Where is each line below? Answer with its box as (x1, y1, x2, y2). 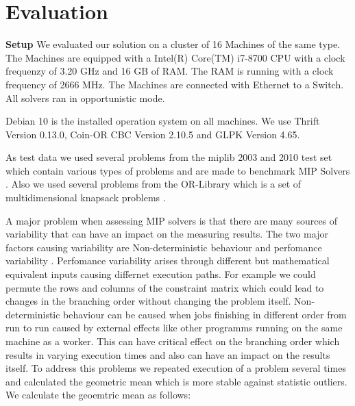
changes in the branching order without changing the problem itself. (5, 294, 291, 308)
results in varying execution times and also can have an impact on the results (5, 347, 330, 361)
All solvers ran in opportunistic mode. (5, 90, 165, 105)
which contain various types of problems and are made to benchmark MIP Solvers (5, 163, 350, 177)
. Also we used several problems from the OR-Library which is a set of (5, 177, 302, 191)
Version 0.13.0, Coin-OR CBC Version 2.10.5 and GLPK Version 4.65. (5, 127, 300, 141)
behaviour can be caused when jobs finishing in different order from (63, 307, 347, 321)
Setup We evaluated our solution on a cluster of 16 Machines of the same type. (5, 37, 341, 51)
